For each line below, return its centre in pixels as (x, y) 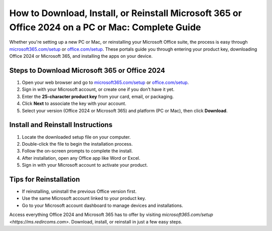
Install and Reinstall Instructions (61, 125)
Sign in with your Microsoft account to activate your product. (85, 165)
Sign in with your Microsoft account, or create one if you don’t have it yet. (98, 89)
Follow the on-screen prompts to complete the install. (77, 151)
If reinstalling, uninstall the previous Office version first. (79, 191)
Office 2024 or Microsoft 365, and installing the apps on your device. (81, 56)
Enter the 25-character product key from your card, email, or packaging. (98, 96)
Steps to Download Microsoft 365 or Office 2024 (87, 70)
